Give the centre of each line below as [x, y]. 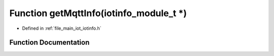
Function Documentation [49, 43]
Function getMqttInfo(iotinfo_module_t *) [98, 13]
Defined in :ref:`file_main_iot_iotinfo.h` [62, 28]
